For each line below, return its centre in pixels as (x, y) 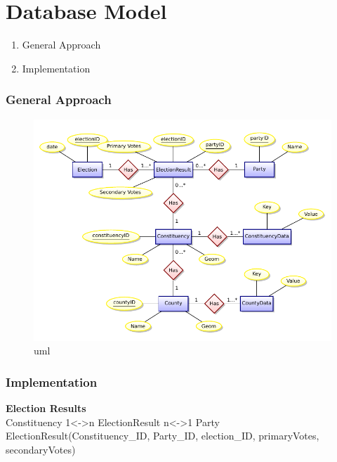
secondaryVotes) (41, 449)
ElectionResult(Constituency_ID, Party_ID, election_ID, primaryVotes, (163, 436)
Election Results (46, 408)
